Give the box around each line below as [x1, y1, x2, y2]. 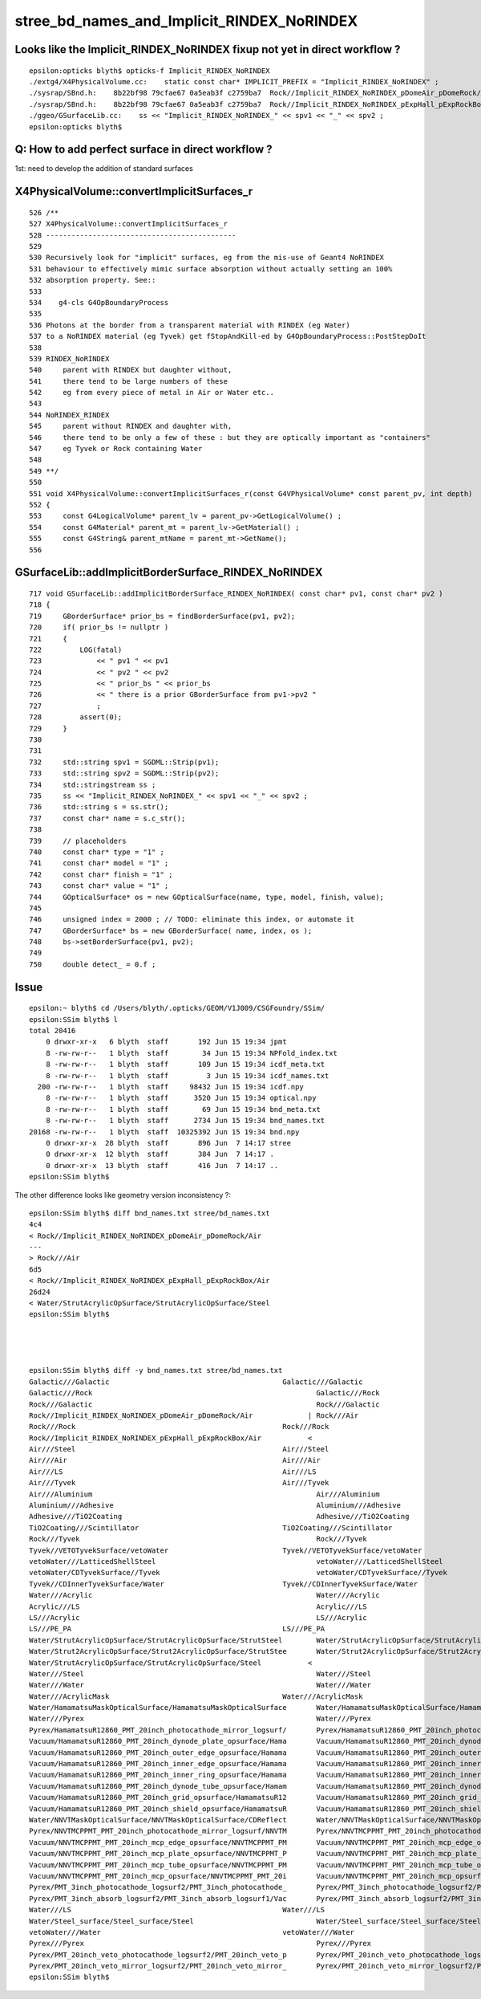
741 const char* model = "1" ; [29, 859, 169, 868]
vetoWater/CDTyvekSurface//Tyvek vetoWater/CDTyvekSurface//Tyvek [29, 1568, 448, 1578]
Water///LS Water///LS [29, 1905, 325, 1915]
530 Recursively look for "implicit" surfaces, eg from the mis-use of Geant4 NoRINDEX [29, 253, 385, 263]
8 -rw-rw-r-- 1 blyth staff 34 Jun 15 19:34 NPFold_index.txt [45, 1048, 338, 1057]
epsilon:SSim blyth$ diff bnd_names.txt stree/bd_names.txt [29, 1208, 270, 1218]
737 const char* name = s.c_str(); [29, 813, 186, 823]
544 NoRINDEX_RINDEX [29, 410, 110, 419]
